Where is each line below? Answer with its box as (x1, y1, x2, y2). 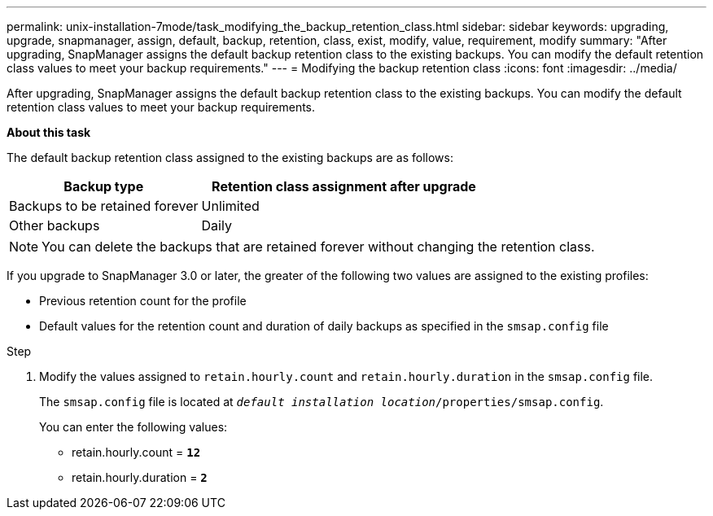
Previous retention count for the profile (39, 294, 247, 308)
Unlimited (201, 198, 260, 214)
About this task (7, 125, 91, 139)
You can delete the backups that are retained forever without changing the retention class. (42, 238, 595, 255)
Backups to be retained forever (9, 198, 199, 214)
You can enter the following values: (39, 420, 228, 434)
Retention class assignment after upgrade (212, 178, 476, 195)
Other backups (9, 217, 100, 234)
